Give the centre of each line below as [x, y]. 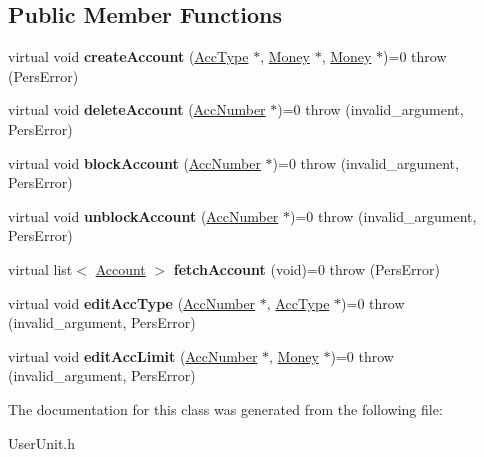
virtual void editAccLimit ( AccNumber [133, 355]
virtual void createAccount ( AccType [128, 56]
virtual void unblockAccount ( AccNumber [143, 215]
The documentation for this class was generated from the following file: [225, 408]
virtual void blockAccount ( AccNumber [134, 162]
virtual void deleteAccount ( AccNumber [137, 109]
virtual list [40, 268]
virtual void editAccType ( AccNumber [132, 302]
